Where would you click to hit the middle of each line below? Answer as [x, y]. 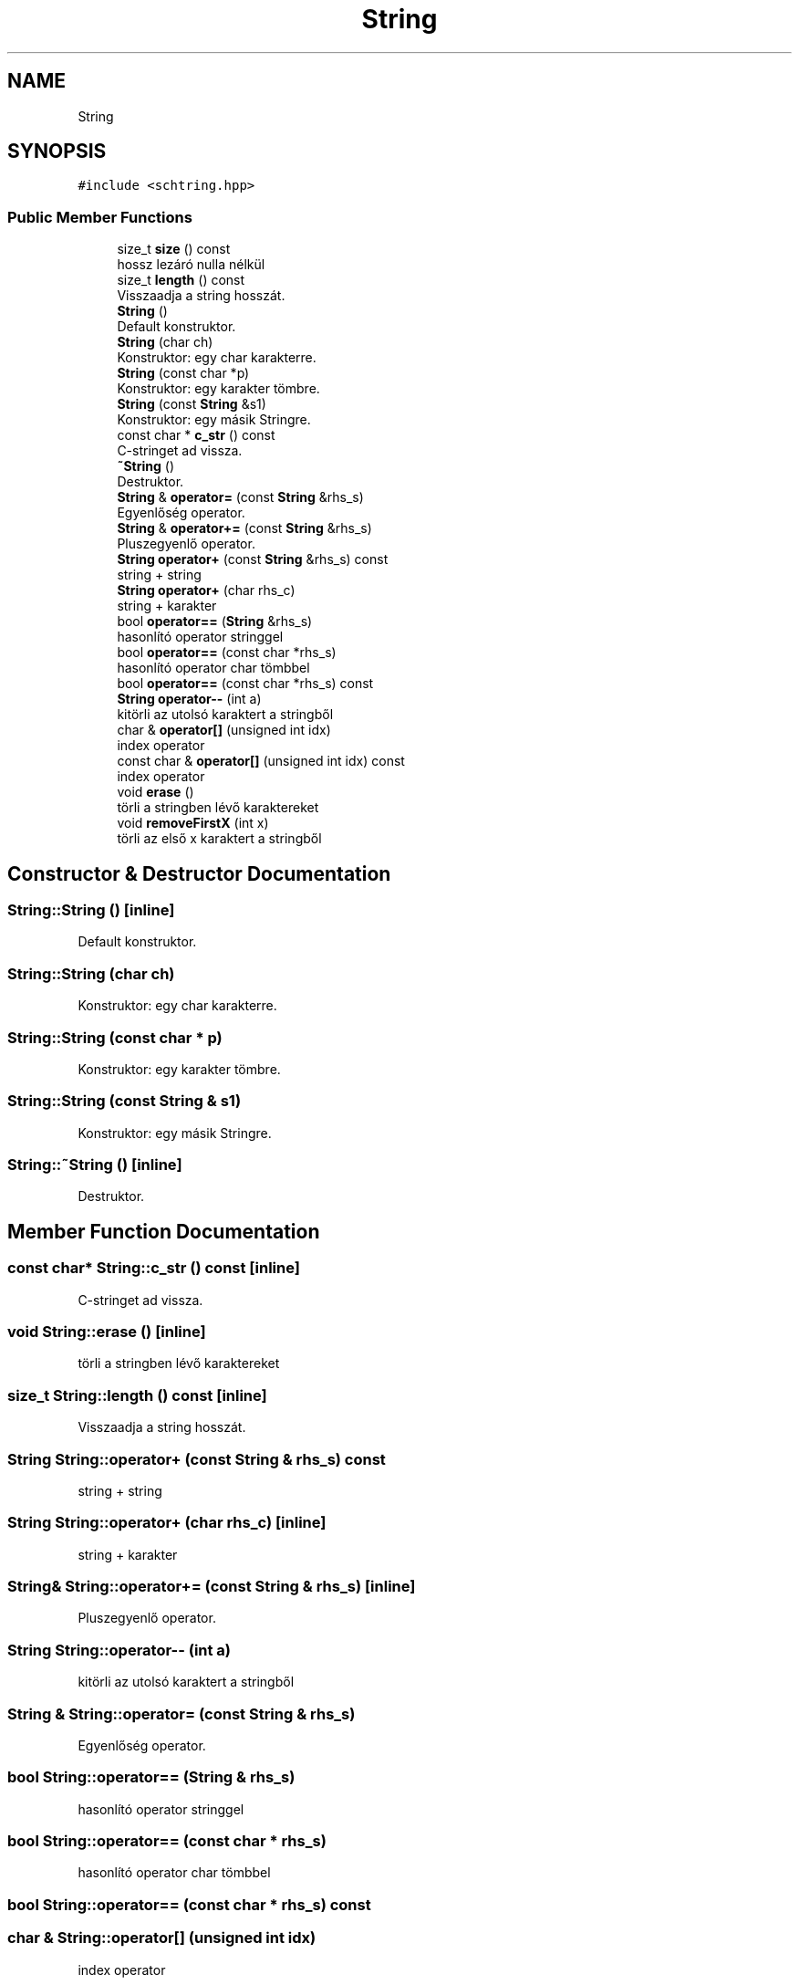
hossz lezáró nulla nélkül [191, 265]
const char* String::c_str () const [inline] [154, 1268]
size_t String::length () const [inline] [137, 1395]
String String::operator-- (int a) [119, 1650]
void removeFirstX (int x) [193, 823]
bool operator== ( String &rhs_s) [215, 622]
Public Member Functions [100, 217]
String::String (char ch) [91, 973]
